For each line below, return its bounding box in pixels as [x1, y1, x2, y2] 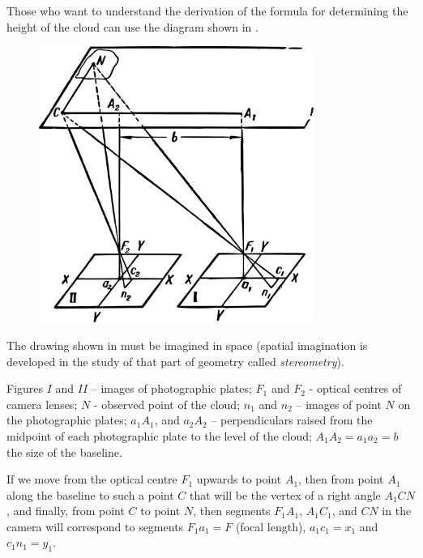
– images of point [296, 395, 382, 412]
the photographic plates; [6, 411, 127, 428]
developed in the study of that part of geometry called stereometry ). [6, 352, 344, 369]
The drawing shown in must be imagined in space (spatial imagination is [6, 336, 368, 353]
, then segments [193, 502, 271, 519]
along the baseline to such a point [6, 486, 174, 503]
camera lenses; [6, 395, 78, 412]
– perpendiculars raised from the [211, 411, 373, 428]
